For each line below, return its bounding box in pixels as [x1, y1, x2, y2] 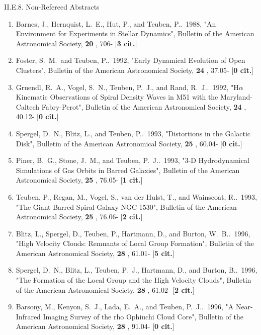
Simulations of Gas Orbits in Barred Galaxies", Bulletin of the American [16, 164, 240, 175]
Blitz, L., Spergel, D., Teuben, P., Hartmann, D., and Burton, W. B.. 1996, [16, 228, 250, 238]
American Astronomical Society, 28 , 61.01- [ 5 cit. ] [16, 247, 175, 258]
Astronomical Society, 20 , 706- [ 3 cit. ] [16, 38, 137, 48]
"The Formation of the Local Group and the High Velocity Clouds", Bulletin [16, 275, 251, 285]
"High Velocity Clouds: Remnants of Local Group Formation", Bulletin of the [16, 238, 254, 248]
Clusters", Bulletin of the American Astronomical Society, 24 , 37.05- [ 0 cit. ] [16, 64, 254, 75]
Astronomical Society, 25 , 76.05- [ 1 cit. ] [16, 175, 143, 185]
